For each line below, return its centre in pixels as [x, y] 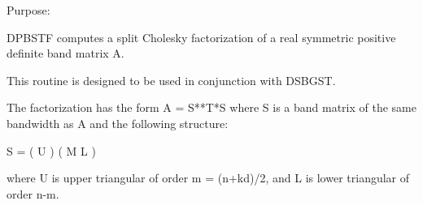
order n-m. [33, 193]
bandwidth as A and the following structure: [118, 123]
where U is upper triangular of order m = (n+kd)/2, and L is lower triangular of [208, 178]
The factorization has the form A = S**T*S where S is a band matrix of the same [211, 107]
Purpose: [28, 10]
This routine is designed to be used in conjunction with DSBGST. [171, 80]
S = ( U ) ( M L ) [51, 150]
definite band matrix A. [65, 53]
